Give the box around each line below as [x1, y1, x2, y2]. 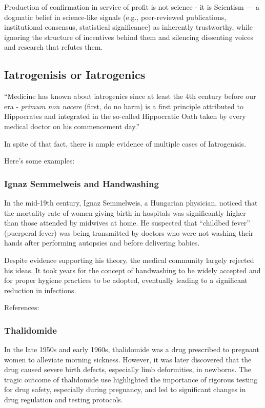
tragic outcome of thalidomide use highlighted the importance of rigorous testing [4, 374, 258, 384]
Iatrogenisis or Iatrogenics [4, 67, 146, 83]
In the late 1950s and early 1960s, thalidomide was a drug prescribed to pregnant [4, 344, 259, 355]
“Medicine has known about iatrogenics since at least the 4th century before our [4, 91, 256, 101]
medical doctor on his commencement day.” [4, 120, 140, 131]
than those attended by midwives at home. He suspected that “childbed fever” [4, 217, 250, 228]
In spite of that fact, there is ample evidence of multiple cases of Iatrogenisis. [4, 138, 246, 149]
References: [4, 302, 39, 313]
